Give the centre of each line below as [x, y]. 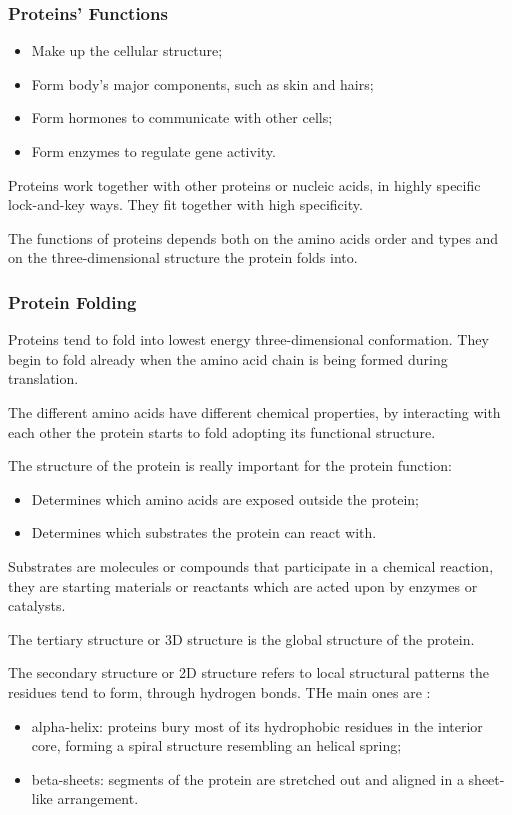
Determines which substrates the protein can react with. [204, 532]
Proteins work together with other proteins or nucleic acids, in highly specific [244, 184]
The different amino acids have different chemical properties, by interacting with [254, 411]
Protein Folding [72, 301]
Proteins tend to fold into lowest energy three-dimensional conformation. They [248, 339]
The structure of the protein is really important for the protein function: [230, 465]
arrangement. [98, 798]
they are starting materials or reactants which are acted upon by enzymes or [243, 585]
